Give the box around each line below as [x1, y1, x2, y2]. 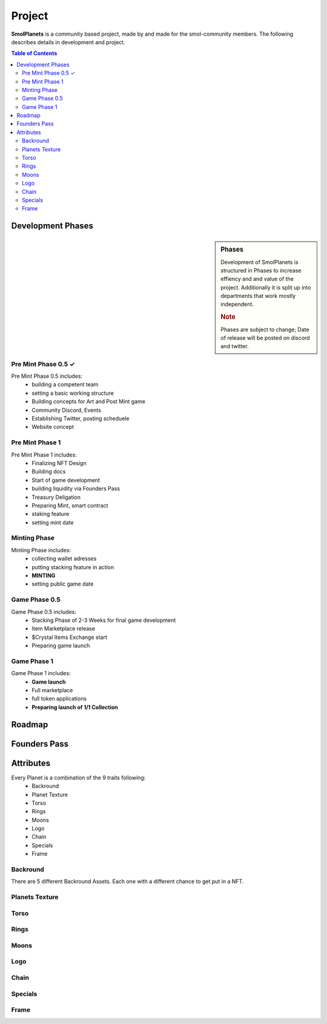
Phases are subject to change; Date [220, 326, 309, 333]
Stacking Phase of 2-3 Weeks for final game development [31, 616, 176, 624]
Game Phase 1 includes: [11, 670, 71, 677]
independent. [220, 300, 254, 308]
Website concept [31, 423, 74, 431]
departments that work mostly [220, 292, 296, 300]
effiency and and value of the [220, 276, 294, 283]
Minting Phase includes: [11, 546, 71, 553]
